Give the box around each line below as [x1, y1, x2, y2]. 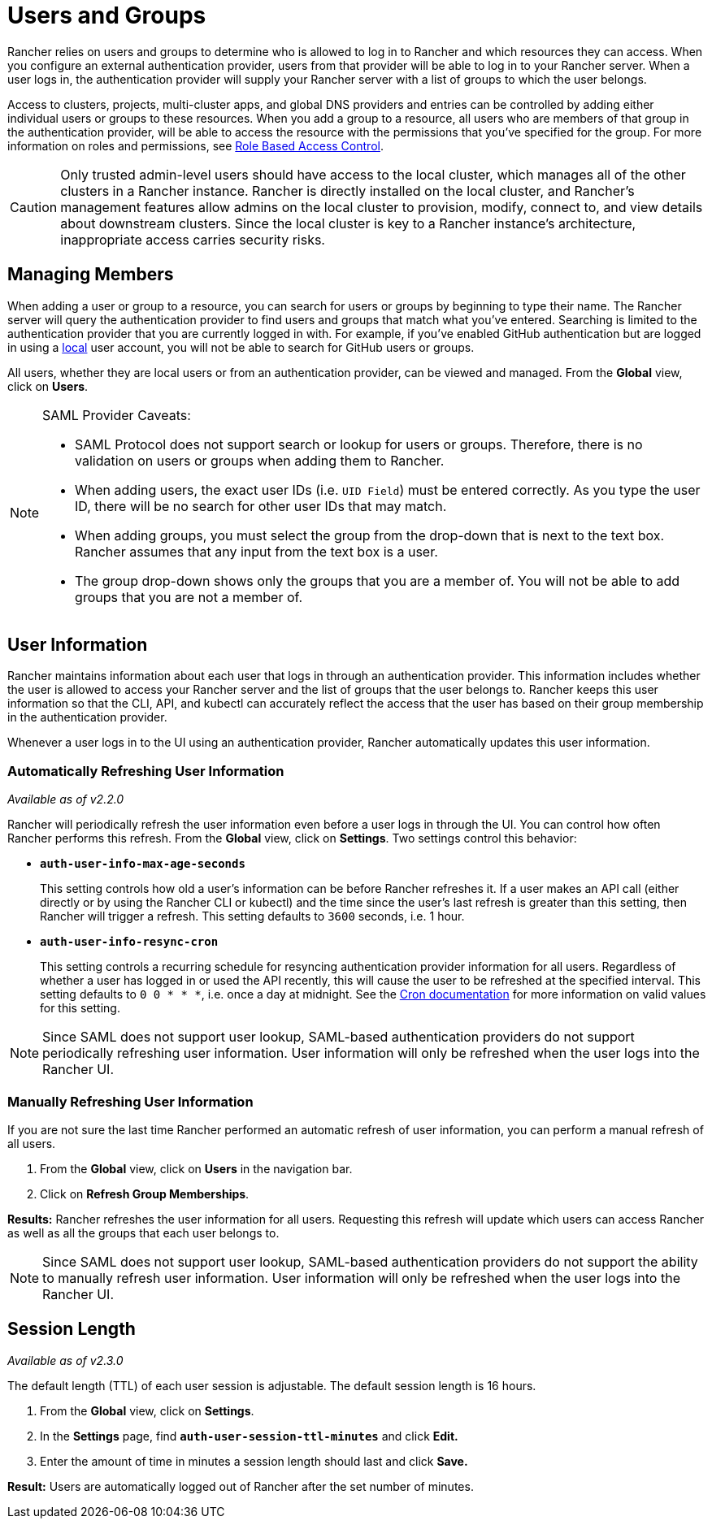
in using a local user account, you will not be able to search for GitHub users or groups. [7, 340, 475, 354]
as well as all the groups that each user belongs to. [7, 1225, 280, 1240]
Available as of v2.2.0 [7, 792, 124, 807]
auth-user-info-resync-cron [40, 935, 219, 949]
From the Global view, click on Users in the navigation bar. [40, 1161, 353, 1176]
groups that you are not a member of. [75, 588, 303, 605]
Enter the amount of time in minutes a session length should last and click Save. [40, 1454, 468, 1468]
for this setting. [40, 1001, 120, 1016]
